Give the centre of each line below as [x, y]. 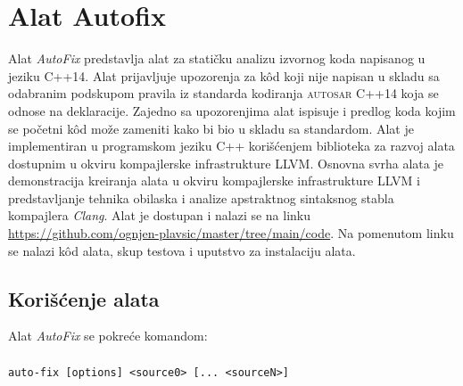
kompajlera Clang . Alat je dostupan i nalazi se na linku [160, 215]
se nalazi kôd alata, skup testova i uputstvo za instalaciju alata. [182, 250]
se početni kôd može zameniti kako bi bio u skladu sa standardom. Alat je [211, 128]
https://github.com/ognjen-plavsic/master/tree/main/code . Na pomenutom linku [231, 233]
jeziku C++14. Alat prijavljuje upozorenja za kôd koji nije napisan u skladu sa [224, 75]
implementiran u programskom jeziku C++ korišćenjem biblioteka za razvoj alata [231, 146]
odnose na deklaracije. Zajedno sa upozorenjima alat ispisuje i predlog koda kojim [232, 110]
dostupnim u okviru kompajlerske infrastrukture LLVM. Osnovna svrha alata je [226, 163]
